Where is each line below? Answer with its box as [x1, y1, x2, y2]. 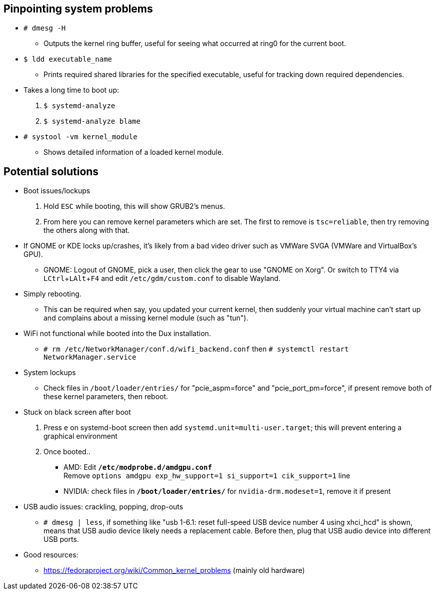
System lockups [23, 368, 76, 377]
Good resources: [23, 550, 78, 559]
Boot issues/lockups [23, 186, 90, 195]
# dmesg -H [23, 24, 66, 33]
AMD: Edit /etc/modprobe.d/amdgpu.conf [63, 463, 212, 472]
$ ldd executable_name [23, 55, 112, 64]
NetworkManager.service [43, 353, 136, 362]
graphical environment [43, 432, 117, 441]
